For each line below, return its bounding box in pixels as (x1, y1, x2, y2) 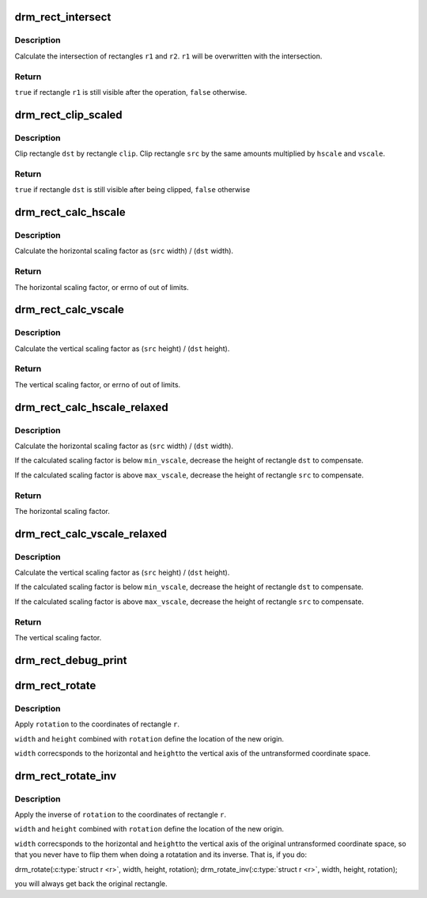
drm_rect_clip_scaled (14, 108, 123, 122)
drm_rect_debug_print (14, 653, 127, 667)
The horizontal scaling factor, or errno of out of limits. (14, 282, 189, 292)
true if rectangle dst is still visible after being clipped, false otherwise (14, 185, 251, 194)
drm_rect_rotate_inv (14, 769, 117, 783)
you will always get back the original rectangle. (14, 879, 168, 889)
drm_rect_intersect (14, 10, 111, 24)
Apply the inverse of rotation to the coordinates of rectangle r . (14, 810, 227, 820)
